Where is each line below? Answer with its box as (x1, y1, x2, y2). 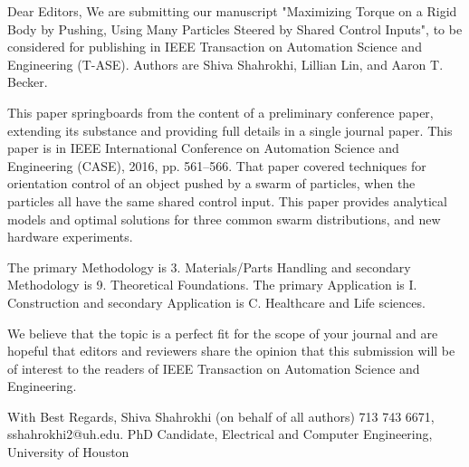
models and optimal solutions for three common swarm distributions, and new (7, 209, 441, 228)
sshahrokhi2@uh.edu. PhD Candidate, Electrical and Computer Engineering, (7, 424, 433, 443)
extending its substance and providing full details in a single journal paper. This (7, 120, 453, 139)
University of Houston (7, 443, 129, 462)
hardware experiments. (7, 227, 133, 246)
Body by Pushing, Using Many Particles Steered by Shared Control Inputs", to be (7, 19, 463, 38)
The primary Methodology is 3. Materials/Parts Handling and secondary (7, 257, 411, 276)
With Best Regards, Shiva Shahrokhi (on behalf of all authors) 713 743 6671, (7, 406, 435, 425)
